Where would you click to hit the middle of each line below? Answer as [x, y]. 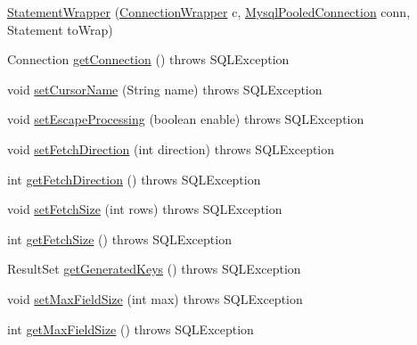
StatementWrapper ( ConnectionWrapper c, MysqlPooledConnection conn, [209, 12]
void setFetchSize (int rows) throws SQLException [145, 209]
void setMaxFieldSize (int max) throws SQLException [155, 298]
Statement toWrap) [60, 29]
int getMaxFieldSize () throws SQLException [131, 329]
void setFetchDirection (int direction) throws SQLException [171, 148]
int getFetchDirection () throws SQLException [134, 179]
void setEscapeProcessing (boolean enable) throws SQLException [186, 119]
